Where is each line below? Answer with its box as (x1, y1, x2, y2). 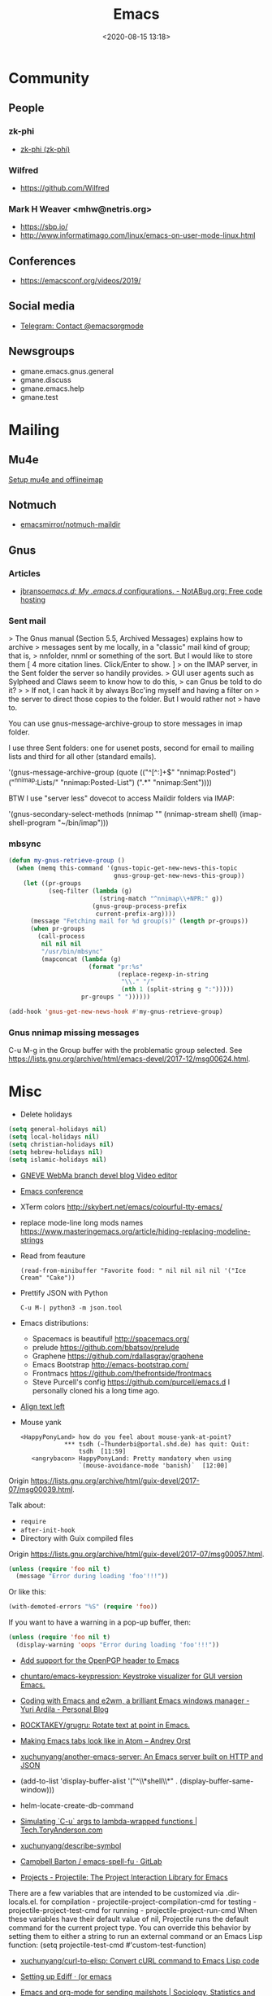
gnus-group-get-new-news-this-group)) (113, 872, 245, 880)
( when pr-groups (29, 925, 85, 933)
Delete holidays (19, 1109, 73, 1120)
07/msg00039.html (8, 1484, 73, 1494)
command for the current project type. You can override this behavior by (8, 1923, 252, 1932)
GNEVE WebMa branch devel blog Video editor (19, 1170, 178, 1180)
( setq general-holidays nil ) (8, 1125, 107, 1134)
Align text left (19, 1402, 65, 1411)
